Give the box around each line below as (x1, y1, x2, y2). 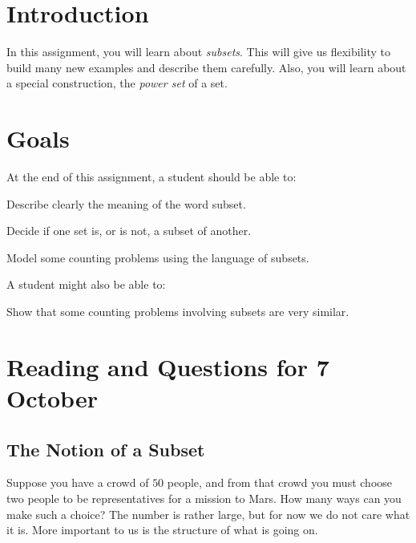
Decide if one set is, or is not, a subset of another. (6, 222, 252, 239)
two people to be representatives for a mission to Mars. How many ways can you (6, 489, 402, 506)
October (6, 381, 98, 414)
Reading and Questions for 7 (6, 350, 329, 383)
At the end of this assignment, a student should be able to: (6, 168, 297, 185)
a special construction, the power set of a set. (6, 75, 228, 91)
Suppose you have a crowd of (6, 474, 149, 491)
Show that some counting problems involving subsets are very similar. (6, 303, 349, 319)
